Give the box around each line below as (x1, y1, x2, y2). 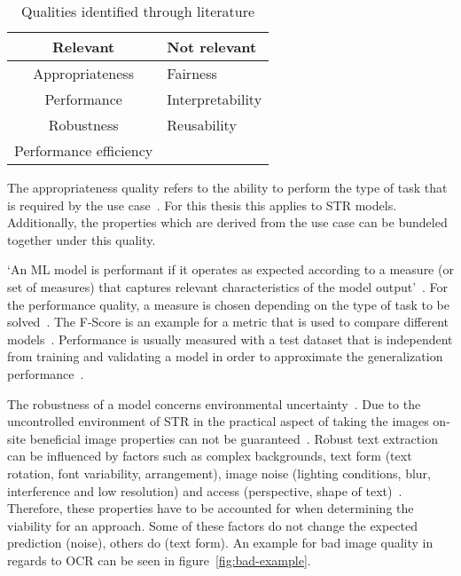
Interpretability (167, 89, 262, 109)
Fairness (167, 63, 217, 83)
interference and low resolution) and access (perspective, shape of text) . (7, 481, 402, 500)
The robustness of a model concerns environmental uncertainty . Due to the (7, 394, 421, 413)
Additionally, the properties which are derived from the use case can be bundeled (7, 213, 448, 232)
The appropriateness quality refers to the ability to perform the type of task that (7, 178, 448, 196)
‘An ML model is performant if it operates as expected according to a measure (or (7, 260, 454, 279)
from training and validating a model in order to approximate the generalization (7, 347, 443, 366)
